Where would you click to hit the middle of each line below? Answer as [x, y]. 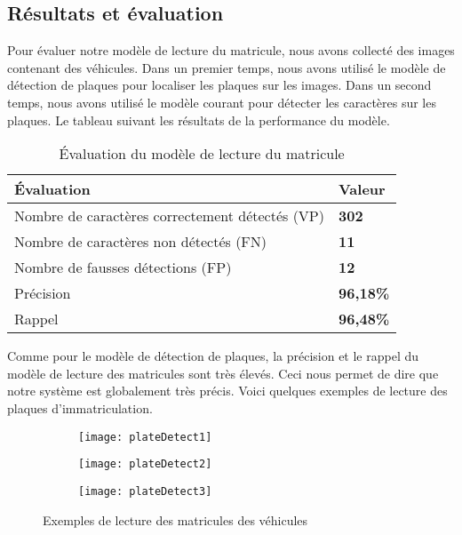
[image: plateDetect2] [145, 464]
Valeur [362, 189]
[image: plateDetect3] [145, 491]
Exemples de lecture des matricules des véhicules [175, 519]
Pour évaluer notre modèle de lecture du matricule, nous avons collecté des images [231, 50]
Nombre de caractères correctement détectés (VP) [169, 216]
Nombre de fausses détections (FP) [123, 267]
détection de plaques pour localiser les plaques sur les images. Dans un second [219, 85]
